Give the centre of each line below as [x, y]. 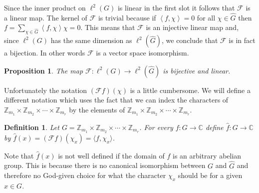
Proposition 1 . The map [44, 70]
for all [206, 17]
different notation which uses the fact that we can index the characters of [116, 100]
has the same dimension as [91, 40]
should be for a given [210, 175]
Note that [19, 155]
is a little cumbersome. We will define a [190, 90]
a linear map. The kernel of [46, 17]
